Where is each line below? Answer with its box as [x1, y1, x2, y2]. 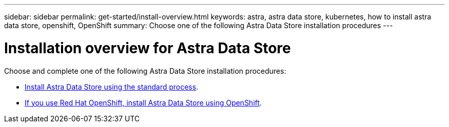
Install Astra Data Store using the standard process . [25, 82, 198, 91]
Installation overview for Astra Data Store [4, 39, 291, 57]
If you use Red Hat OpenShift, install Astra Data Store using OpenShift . [25, 98, 262, 107]
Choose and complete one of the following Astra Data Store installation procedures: [4, 66, 287, 75]
